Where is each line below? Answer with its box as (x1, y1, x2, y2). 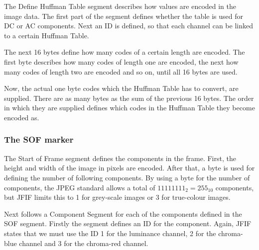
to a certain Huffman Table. (4, 30, 89, 40)
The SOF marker (4, 133, 74, 146)
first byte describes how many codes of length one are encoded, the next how (4, 56, 239, 67)
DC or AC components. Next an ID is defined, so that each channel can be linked (4, 20, 253, 31)
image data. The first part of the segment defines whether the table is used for (4, 10, 244, 21)
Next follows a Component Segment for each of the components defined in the (4, 208, 242, 219)
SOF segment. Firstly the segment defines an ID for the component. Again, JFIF (4, 218, 252, 229)
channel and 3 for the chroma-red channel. (19, 238, 148, 248)
